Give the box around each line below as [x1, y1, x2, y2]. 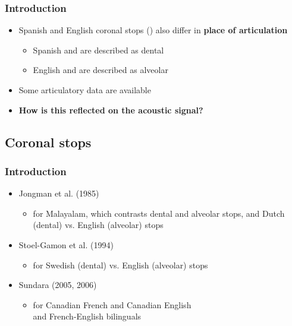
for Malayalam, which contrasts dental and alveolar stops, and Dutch [33, 207, 285, 219]
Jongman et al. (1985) [18, 187, 99, 200]
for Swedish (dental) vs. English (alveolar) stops [33, 258, 208, 271]
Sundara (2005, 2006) [18, 278, 97, 291]
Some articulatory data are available [18, 84, 151, 96]
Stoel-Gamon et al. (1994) [18, 238, 114, 251]
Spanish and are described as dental [33, 43, 164, 56]
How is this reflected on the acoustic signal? [18, 103, 203, 116]
